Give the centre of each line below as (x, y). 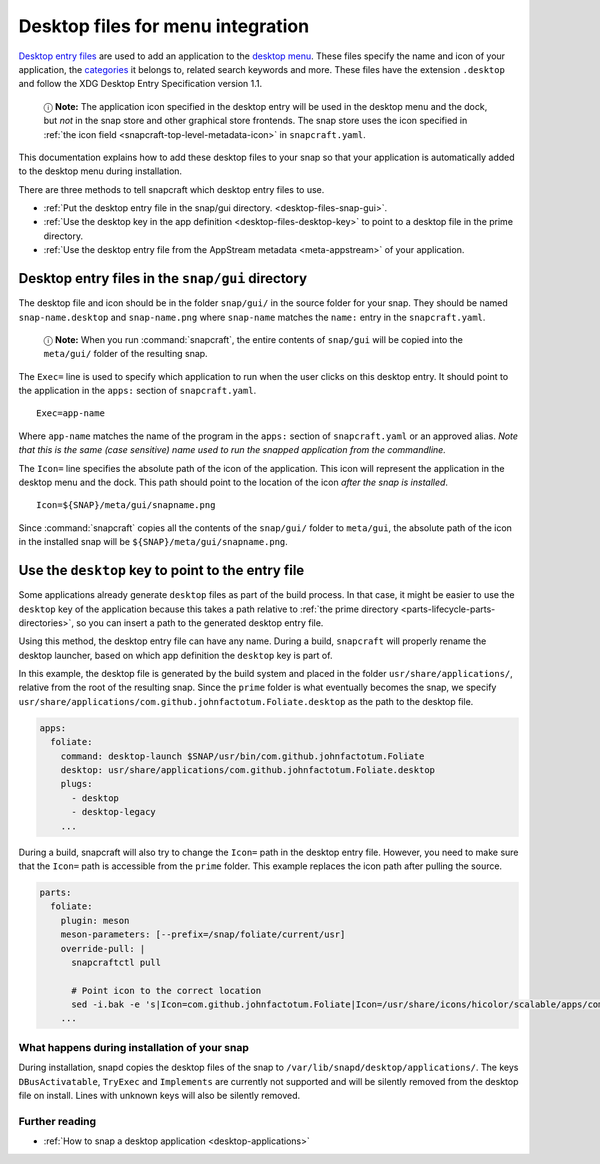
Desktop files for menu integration (164, 26)
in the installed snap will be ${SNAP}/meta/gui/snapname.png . (153, 542)
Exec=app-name (70, 413)
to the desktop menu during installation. (100, 171)
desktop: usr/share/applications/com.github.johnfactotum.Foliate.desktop (247, 770)
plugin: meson (95, 920)
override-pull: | (103, 948)
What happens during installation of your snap (133, 1047)
